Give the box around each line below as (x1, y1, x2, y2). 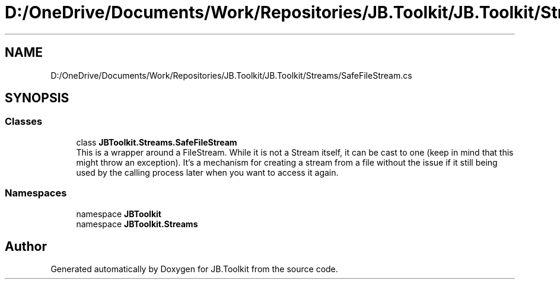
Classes (5, 115, 43, 128)
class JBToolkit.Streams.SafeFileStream (76, 137, 237, 147)
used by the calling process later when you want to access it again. (76, 167, 339, 177)
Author (5, 238, 47, 254)
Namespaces (5, 187, 67, 199)
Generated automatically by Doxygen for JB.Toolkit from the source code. (50, 264, 338, 275)
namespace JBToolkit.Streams (76, 218, 198, 229)
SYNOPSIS (5, 91, 69, 106)
